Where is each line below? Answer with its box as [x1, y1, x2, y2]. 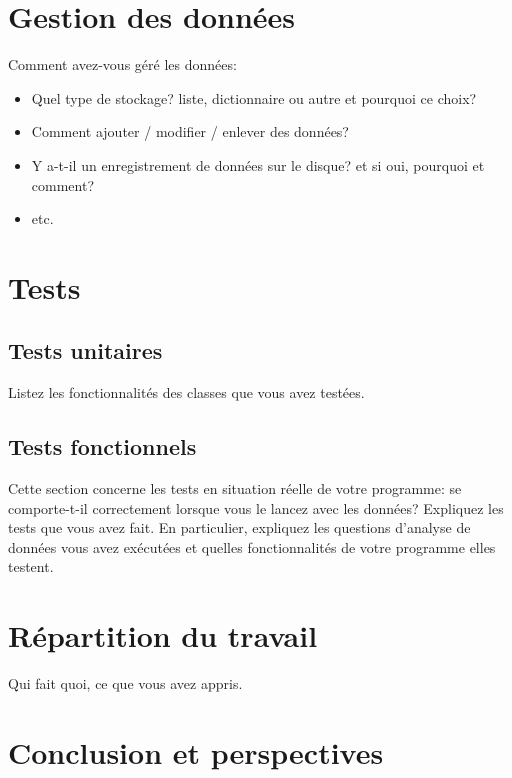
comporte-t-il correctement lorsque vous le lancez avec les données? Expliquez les [8, 497, 504, 518]
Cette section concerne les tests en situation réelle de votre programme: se [8, 478, 462, 499]
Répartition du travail [8, 615, 318, 656]
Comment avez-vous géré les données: [8, 54, 237, 75]
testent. [8, 556, 54, 577]
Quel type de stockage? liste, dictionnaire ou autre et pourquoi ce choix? [31, 87, 477, 108]
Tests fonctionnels [8, 431, 197, 462]
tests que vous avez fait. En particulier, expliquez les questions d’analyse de [8, 517, 471, 538]
